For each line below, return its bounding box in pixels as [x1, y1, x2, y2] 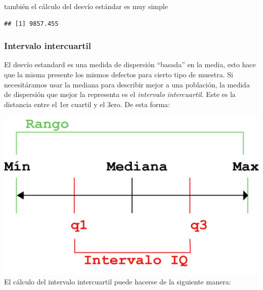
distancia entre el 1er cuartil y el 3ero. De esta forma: [4, 99, 170, 109]
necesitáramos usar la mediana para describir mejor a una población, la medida [4, 79, 250, 89]
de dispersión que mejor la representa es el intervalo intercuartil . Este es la [4, 89, 236, 100]
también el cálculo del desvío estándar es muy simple [4, 1, 168, 11]
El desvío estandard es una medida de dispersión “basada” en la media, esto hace [4, 59, 256, 70]
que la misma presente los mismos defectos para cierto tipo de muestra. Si [4, 69, 233, 79]
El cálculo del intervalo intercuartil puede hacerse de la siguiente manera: [4, 276, 231, 286]
